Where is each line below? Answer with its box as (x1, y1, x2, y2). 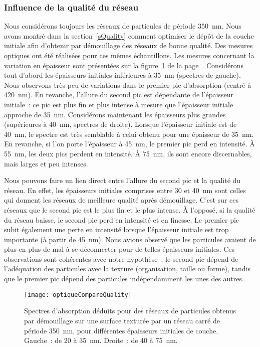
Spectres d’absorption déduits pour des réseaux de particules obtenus (24, 305, 236, 316)
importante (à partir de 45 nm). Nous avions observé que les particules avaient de (4, 234, 256, 244)
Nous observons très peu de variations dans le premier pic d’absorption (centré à (4, 79, 251, 90)
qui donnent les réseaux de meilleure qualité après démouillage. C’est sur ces (4, 195, 239, 205)
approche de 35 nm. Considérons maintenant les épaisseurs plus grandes (4, 109, 226, 119)
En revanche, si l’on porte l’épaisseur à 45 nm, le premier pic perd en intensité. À (4, 138, 255, 149)
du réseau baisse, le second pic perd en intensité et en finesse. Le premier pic (4, 214, 239, 225)
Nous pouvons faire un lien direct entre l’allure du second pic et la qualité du (4, 175, 241, 186)
